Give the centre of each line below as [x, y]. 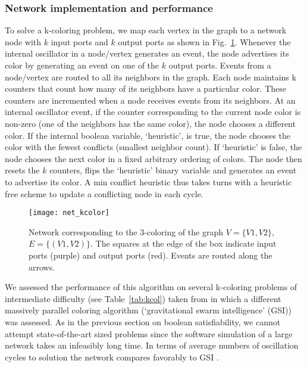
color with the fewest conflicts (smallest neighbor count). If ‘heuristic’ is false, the [153, 147]
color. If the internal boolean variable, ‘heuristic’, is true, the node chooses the [148, 135]
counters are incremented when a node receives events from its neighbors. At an [150, 100]
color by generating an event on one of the [82, 65]
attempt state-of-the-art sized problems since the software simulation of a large [149, 333]
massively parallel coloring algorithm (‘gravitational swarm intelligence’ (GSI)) [148, 310]
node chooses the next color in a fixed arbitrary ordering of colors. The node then [153, 158]
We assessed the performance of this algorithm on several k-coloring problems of [151, 287]
